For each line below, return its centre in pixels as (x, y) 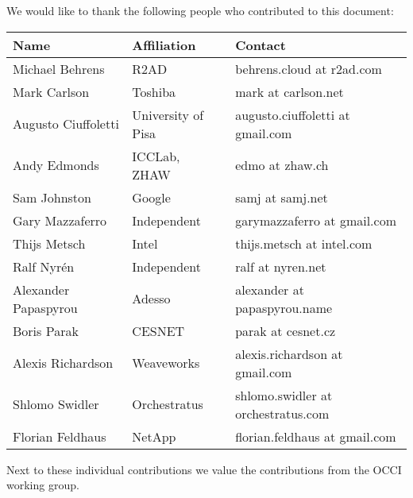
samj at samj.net (282, 197)
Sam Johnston (52, 197)
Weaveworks (166, 363)
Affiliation (164, 44)
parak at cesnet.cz (286, 330)
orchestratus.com (282, 413)
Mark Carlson (51, 91)
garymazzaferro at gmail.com (316, 220)
